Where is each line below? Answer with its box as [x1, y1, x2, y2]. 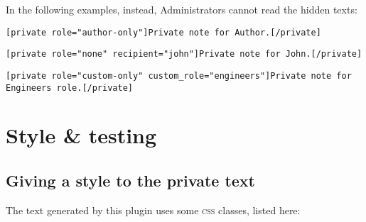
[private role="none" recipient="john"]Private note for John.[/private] [6, 49, 362, 60]
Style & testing [6, 121, 157, 150]
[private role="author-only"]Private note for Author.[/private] [6, 27, 321, 38]
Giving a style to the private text [6, 169, 255, 191]
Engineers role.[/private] [6, 82, 133, 93]
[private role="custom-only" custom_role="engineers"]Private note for [6, 70, 352, 81]
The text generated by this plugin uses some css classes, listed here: [6, 202, 301, 217]
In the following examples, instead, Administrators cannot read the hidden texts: [6, 2, 357, 16]
